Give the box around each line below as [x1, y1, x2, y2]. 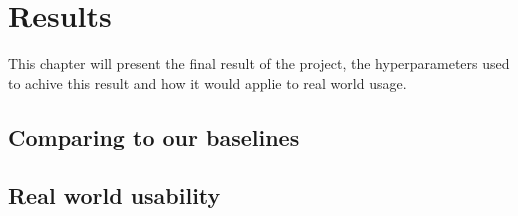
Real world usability [8, 180, 221, 211]
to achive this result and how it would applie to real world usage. [8, 72, 407, 93]
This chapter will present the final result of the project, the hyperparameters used [8, 53, 510, 74]
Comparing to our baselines [8, 121, 300, 152]
